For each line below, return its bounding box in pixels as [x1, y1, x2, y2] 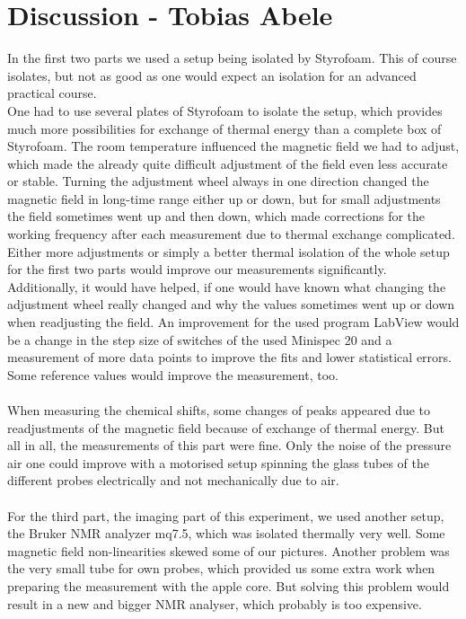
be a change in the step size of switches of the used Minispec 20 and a [7, 330, 392, 349]
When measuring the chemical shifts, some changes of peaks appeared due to [7, 401, 431, 419]
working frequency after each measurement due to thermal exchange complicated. [7, 225, 455, 243]
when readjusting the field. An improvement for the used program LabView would [7, 313, 460, 332]
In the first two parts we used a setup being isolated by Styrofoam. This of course [7, 49, 457, 67]
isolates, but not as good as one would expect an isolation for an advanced [7, 66, 417, 84]
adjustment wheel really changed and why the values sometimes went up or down [7, 295, 455, 314]
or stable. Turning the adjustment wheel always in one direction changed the [7, 172, 429, 190]
